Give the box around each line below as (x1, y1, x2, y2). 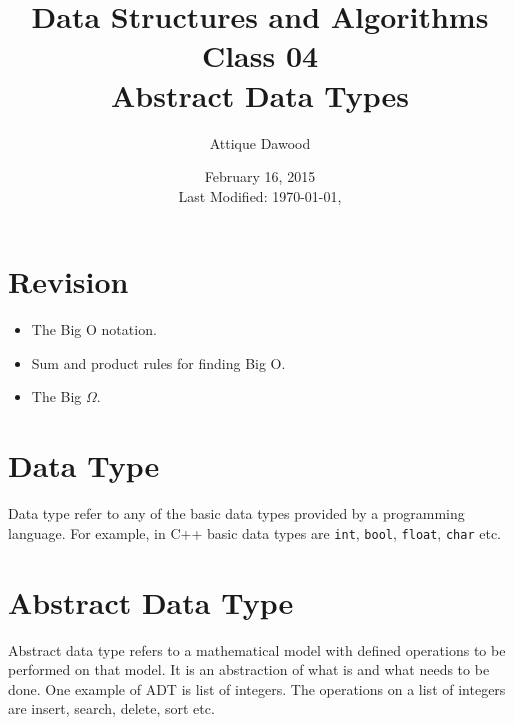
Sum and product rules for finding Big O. (31, 352, 286, 373)
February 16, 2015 (204, 166, 316, 187)
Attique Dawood (209, 132, 311, 153)
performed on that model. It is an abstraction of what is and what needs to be (8, 659, 490, 680)
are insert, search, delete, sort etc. (8, 698, 215, 719)
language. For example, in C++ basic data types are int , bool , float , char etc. (8, 522, 501, 543)
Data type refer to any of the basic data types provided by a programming (8, 503, 465, 524)
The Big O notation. (31, 319, 157, 340)
